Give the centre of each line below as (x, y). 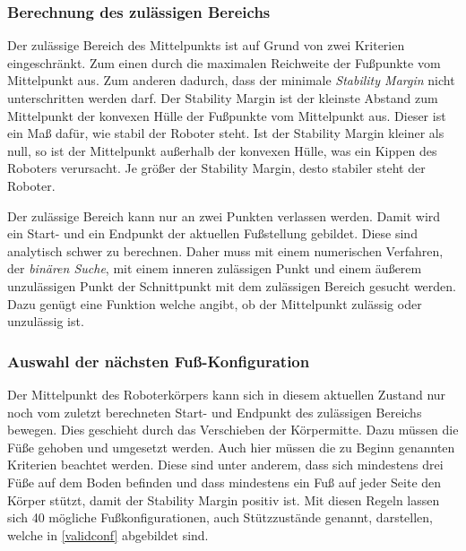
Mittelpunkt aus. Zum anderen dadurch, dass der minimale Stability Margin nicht (231, 80)
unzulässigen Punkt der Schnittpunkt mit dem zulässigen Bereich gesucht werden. (232, 285)
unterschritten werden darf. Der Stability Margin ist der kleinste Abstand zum (223, 98)
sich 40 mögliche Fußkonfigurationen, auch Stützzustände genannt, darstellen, (220, 517)
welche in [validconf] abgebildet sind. (108, 534)
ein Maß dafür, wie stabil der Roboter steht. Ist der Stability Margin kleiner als (226, 133)
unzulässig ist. (46, 321)
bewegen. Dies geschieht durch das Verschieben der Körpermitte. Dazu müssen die (233, 430)
